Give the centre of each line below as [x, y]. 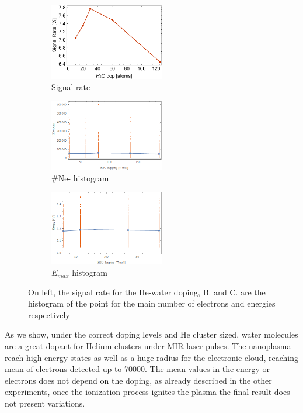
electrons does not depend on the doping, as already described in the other [138, 380]
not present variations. [45, 403]
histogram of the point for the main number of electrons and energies [152, 303]
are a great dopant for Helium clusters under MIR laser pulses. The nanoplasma [148, 346]
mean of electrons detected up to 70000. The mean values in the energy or [137, 369]
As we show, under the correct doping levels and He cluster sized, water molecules [151, 334]
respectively [49, 314]
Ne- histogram [83, 178]
